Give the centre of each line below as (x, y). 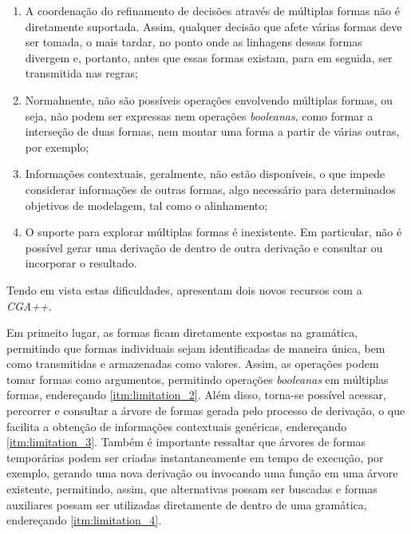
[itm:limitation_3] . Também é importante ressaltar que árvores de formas (186, 442)
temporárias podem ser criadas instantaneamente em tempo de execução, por (195, 457)
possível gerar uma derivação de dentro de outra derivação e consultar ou (204, 247)
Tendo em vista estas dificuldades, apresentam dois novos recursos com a (184, 289)
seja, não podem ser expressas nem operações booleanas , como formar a (199, 115)
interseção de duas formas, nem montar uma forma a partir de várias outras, (212, 131)
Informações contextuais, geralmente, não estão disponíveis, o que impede (205, 174)
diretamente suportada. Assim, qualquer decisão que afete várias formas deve (213, 26)
